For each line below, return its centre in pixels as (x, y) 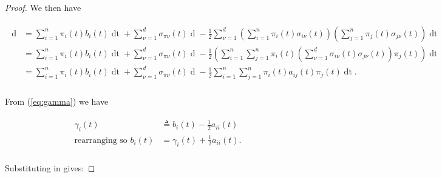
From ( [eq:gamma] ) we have (57, 101)
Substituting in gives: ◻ (50, 168)
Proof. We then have (43, 7)
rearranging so (101, 140)
